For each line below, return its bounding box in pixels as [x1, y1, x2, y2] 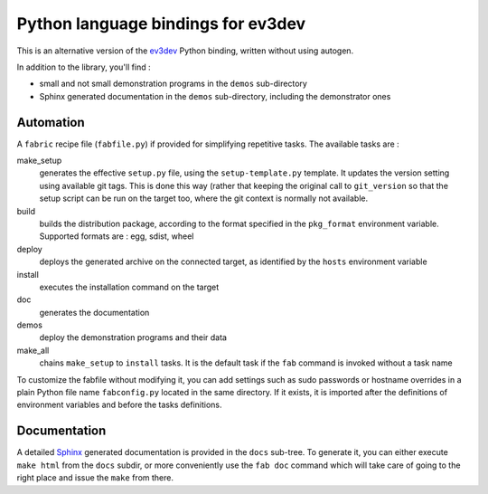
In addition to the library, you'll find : [16, 62, 151, 72]
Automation [16, 114, 85, 130]
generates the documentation [39, 307, 150, 318]
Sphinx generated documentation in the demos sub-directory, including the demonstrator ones [39, 90, 391, 101]
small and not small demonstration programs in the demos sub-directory [39, 78, 307, 90]
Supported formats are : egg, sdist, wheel [39, 231, 194, 242]
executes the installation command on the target [39, 281, 220, 292]
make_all [16, 345, 50, 356]
